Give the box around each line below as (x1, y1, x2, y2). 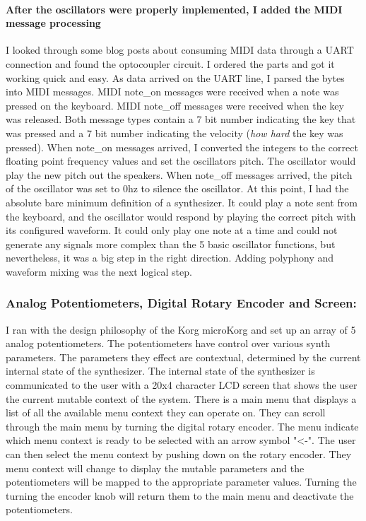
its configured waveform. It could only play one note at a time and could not (6, 223, 338, 238)
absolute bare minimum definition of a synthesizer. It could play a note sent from (6, 194, 358, 209)
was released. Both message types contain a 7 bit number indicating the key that (6, 112, 356, 127)
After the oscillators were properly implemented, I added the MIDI (6, 1, 343, 16)
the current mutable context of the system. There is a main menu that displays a (6, 391, 357, 406)
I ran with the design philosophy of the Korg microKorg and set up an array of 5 (6, 322, 356, 336)
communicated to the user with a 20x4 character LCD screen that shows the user (6, 377, 358, 392)
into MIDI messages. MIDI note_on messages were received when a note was (6, 84, 339, 99)
